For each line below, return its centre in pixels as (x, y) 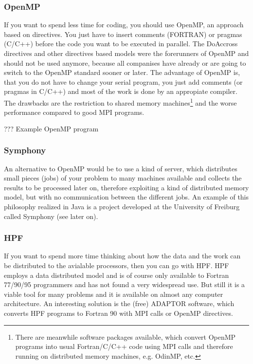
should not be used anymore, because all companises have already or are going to (125, 63)
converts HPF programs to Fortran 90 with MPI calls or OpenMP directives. (118, 313)
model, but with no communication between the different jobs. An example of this (126, 197)
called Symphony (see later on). (51, 216)
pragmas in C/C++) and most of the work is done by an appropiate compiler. (121, 91)
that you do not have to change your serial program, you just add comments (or (123, 82)
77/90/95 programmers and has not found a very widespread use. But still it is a (125, 284)
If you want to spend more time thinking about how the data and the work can (122, 256)
